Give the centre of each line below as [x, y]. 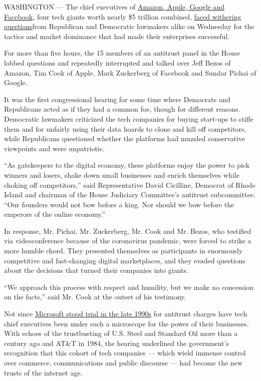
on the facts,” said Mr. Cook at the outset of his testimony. [95, 297]
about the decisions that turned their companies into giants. [96, 270]
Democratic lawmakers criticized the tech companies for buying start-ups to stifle [129, 118]
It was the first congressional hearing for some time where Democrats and [117, 99]
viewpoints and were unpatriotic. [54, 148]
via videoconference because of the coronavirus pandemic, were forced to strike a [128, 241]
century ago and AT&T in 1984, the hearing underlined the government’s [117, 343]
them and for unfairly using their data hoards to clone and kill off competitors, [125, 128]
